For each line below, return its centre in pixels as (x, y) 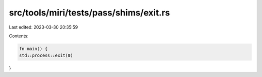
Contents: (19, 36)
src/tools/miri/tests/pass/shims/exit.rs (90, 13)
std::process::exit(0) (46, 55)
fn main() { (33, 49)
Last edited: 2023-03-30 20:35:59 (43, 27)
